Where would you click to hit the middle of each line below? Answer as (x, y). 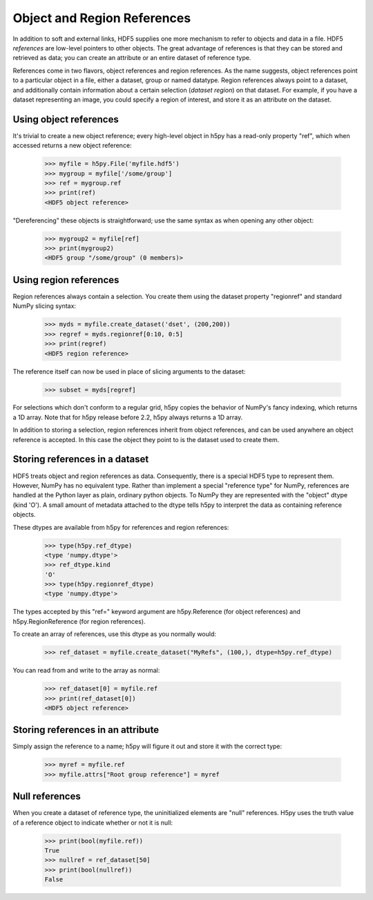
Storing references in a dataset (81, 459)
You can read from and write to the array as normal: (86, 671)
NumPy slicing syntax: (44, 306)
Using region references (66, 280)
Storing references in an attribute (86, 730)
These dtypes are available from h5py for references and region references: (121, 527)
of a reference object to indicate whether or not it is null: (93, 823)
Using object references (66, 119)
